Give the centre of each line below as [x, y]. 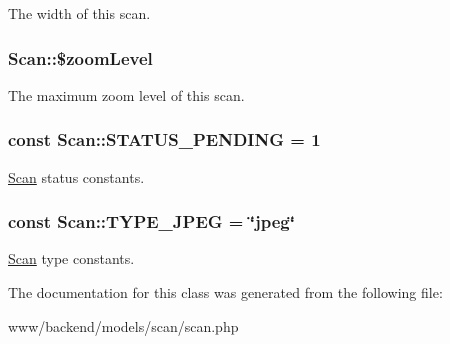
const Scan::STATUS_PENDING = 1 [164, 139]
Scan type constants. [71, 258]
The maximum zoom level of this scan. [126, 94]
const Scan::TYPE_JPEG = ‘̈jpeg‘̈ [151, 221]
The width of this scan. [79, 13]
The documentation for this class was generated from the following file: [225, 292]
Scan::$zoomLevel [80, 57]
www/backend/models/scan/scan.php [123, 325]
